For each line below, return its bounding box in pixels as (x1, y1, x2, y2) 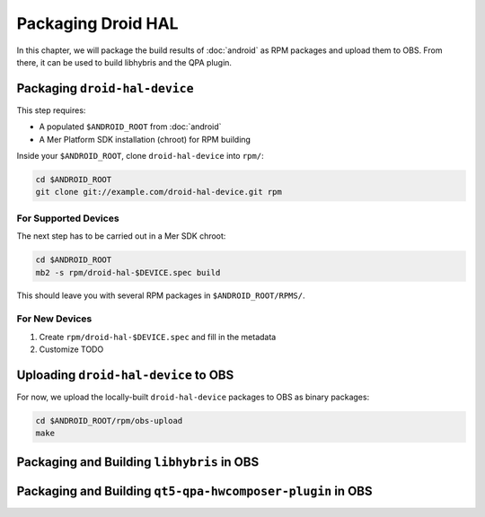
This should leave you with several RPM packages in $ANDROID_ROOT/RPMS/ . (16, 290, 305, 301)
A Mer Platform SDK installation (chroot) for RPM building (39, 134, 251, 145)
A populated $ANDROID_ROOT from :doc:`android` (39, 121, 222, 132)
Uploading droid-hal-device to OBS (16, 367, 234, 382)
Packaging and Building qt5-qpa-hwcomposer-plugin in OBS (16, 483, 373, 498)
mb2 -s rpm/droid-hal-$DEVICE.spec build (35, 267, 221, 277)
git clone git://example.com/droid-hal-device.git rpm (35, 187, 282, 197)
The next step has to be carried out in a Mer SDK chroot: (16, 231, 226, 241)
